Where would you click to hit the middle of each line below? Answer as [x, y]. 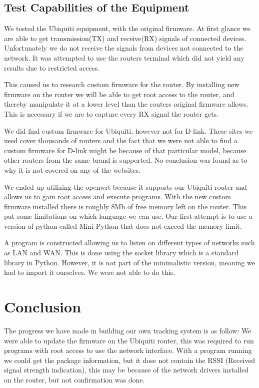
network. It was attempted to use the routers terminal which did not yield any [124, 57]
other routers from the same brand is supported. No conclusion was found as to [126, 160]
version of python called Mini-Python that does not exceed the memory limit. [123, 226]
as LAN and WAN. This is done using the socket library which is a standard [121, 253]
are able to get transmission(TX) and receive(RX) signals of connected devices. [125, 38]
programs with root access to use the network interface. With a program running [128, 350]
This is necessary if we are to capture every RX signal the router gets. [111, 113]
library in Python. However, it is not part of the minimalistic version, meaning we [129, 262]
